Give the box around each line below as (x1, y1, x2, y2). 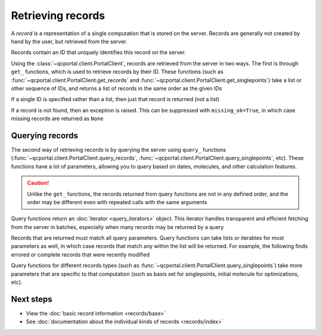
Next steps (11, 294, 52, 304)
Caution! (27, 179, 49, 187)
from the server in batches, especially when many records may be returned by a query (11, 223, 224, 230)
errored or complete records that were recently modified (11, 251, 150, 258)
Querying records (11, 130, 79, 140)
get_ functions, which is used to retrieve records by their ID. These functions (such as (11, 68, 224, 76)
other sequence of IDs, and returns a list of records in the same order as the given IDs (11, 84, 222, 92)
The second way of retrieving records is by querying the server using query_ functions (11, 146, 227, 153)
